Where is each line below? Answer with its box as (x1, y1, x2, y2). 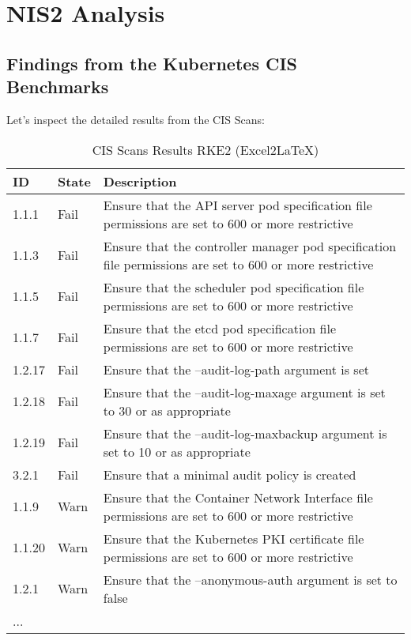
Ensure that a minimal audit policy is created (103, 465, 356, 484)
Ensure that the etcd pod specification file (103, 318, 337, 337)
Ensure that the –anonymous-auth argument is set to (103, 570, 398, 589)
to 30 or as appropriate (103, 401, 231, 420)
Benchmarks (6, 74, 109, 99)
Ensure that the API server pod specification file (103, 195, 372, 214)
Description (103, 171, 177, 190)
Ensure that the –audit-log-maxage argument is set (103, 382, 386, 401)
